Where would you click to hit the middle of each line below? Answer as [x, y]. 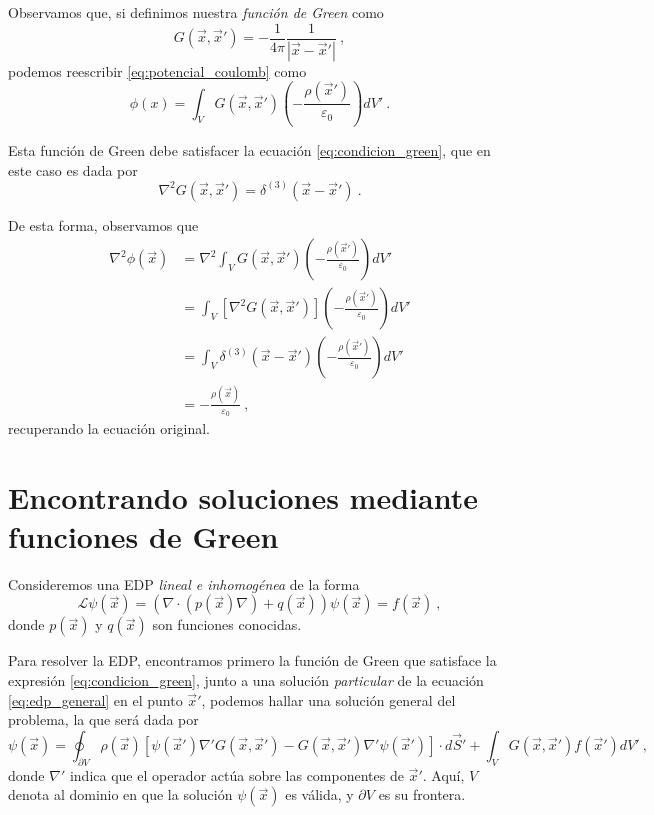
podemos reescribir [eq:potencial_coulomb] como [157, 70]
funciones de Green [143, 535]
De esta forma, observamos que [103, 224]
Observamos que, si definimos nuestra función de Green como [196, 12]
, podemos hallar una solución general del [328, 699]
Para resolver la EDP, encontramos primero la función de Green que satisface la [252, 660]
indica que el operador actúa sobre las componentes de [236, 774]
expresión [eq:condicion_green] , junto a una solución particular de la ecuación [246, 680]
